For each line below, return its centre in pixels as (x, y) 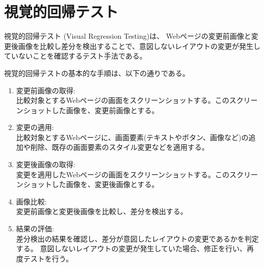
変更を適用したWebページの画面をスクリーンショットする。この (123, 174)
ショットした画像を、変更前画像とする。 (91, 110)
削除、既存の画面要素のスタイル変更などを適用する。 (120, 147)
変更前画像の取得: (46, 90)
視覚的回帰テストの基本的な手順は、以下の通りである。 (97, 73)
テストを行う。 (48, 258)
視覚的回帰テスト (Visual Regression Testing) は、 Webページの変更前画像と (128, 36)
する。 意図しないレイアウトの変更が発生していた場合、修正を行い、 (131, 248)
